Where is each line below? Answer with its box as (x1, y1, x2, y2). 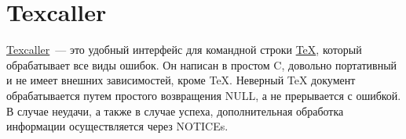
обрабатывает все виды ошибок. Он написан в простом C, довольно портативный (6, 56, 397, 73)
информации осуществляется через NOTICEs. (6, 118, 229, 134)
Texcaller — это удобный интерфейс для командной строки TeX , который (6, 41, 362, 58)
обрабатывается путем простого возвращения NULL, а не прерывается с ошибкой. (6, 87, 401, 103)
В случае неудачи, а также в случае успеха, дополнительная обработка (6, 102, 344, 119)
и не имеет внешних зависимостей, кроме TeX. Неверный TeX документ (6, 72, 356, 88)
